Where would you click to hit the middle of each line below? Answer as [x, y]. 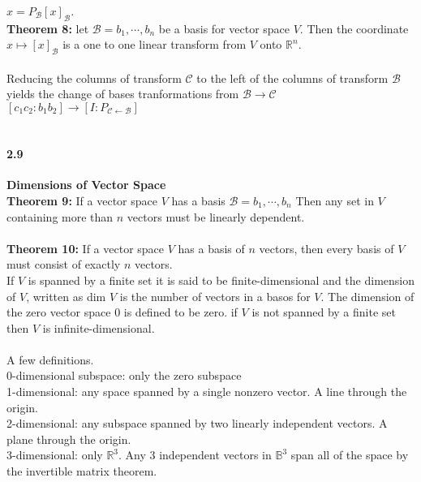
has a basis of [211, 248]
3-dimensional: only [55, 455]
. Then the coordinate [354, 28]
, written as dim [66, 296]
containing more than [60, 216]
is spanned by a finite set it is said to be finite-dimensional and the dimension [221, 280]
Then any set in [335, 200]
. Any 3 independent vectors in [195, 455]
